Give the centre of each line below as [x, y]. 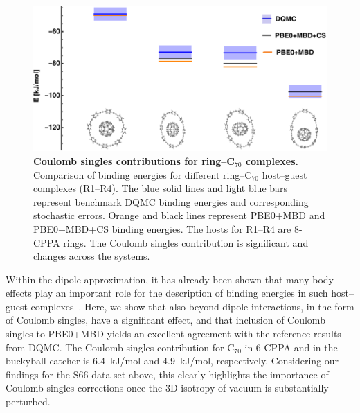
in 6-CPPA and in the [291, 347]
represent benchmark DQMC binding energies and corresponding [171, 201]
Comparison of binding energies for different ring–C [143, 174]
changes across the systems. [92, 256]
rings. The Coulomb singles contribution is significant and [186, 242]
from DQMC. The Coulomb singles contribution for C [120, 347]
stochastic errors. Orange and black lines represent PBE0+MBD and [179, 215]
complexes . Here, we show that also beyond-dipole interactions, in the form [192, 306]
